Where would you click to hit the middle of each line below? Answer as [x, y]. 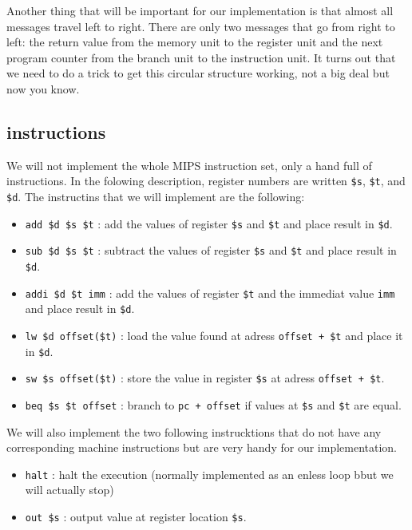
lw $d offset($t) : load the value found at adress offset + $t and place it [214, 335]
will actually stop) [69, 490]
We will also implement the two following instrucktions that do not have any [194, 431]
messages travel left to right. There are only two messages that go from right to [201, 26]
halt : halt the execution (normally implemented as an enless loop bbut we [209, 474]
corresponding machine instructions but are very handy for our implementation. [202, 447]
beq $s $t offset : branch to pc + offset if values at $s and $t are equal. [213, 404]
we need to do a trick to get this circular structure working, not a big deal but [198, 73]
